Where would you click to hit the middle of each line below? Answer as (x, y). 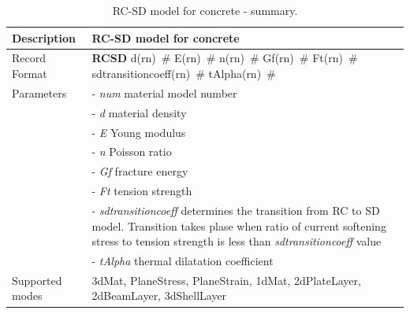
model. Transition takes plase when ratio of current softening (239, 225)
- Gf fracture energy (140, 171)
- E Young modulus (139, 132)
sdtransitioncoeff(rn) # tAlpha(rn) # (184, 74)
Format (30, 74)
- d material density (139, 112)
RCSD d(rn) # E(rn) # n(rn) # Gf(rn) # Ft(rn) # (225, 58)
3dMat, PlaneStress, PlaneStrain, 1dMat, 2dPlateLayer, (226, 280)
